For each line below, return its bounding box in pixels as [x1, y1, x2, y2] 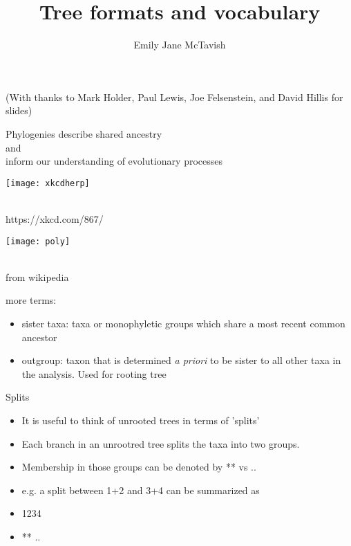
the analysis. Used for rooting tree [21, 366, 167, 381]
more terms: [6, 293, 57, 307]
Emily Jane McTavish [133, 37, 226, 52]
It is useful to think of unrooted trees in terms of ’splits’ [21, 412, 260, 427]
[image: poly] [6, 236, 70, 246]
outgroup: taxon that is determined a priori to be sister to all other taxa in [21, 353, 341, 367]
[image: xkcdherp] [6, 178, 90, 188]
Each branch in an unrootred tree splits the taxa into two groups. [21, 436, 300, 451]
